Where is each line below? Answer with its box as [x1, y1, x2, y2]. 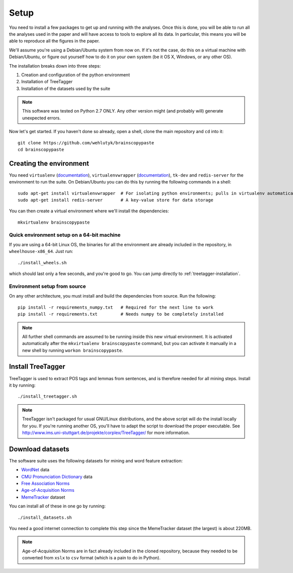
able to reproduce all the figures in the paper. [9, 38, 100, 44]
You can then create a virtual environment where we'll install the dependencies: [9, 208, 169, 214]
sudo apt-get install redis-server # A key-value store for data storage [18, 197, 213, 203]
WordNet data [21, 467, 50, 473]
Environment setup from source [9, 283, 86, 290]
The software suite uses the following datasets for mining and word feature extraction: [9, 458, 183, 463]
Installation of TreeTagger [21, 79, 73, 85]
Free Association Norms [21, 481, 70, 486]
